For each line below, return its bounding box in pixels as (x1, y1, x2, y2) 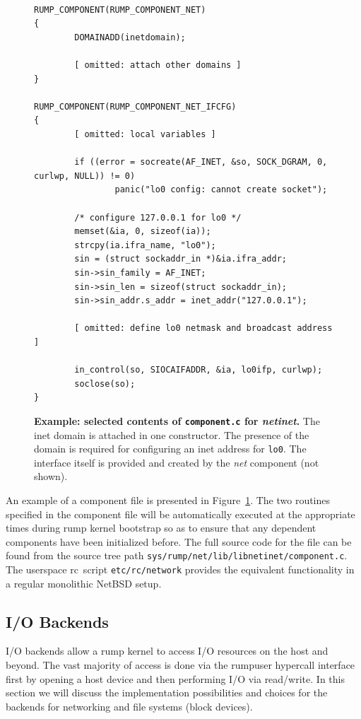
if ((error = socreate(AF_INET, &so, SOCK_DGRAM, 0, (74, 157, 328, 168)
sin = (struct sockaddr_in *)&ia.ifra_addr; (74, 254, 287, 264)
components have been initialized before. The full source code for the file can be (6, 534, 352, 549)
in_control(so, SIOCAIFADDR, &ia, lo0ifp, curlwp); (74, 365, 323, 375)
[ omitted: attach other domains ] (74, 60, 242, 71)
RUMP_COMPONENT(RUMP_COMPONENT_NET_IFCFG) (34, 101, 237, 112)
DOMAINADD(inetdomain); (74, 32, 186, 42)
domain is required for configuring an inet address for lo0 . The (34, 441, 307, 456)
